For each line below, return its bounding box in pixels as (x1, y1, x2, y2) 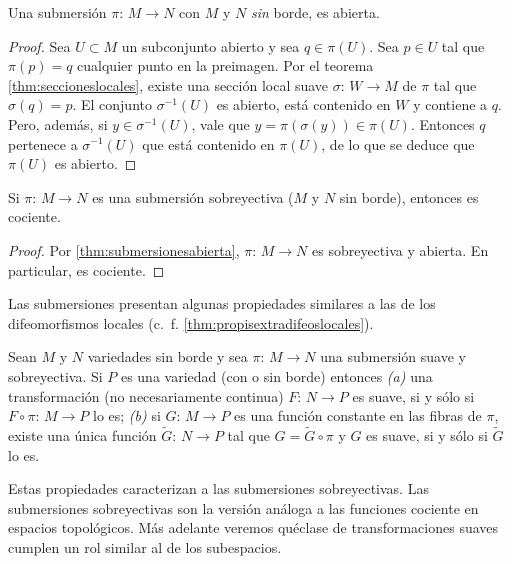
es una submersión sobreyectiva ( (92, 186, 294, 207)
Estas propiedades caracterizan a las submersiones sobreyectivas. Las (8, 478, 429, 499)
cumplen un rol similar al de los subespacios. (8, 536, 282, 557)
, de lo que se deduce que (321, 133, 475, 154)
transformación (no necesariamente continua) (8, 385, 284, 406)
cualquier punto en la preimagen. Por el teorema (77, 55, 374, 76)
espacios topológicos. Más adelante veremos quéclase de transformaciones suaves (8, 517, 499, 538)
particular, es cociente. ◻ (8, 259, 165, 280)
